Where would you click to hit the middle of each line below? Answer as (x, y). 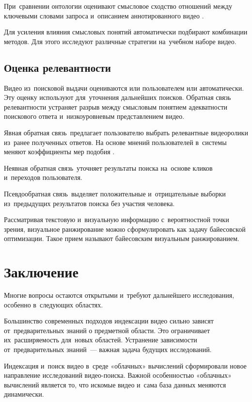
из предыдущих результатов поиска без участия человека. (89, 203)
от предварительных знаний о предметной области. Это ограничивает (107, 330)
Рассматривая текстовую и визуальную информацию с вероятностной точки (117, 219)
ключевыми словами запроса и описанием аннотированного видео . (104, 15)
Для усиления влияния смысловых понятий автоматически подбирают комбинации (126, 32)
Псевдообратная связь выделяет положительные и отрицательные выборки (115, 193)
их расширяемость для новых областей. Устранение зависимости (101, 340)
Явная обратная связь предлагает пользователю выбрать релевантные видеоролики (126, 132)
